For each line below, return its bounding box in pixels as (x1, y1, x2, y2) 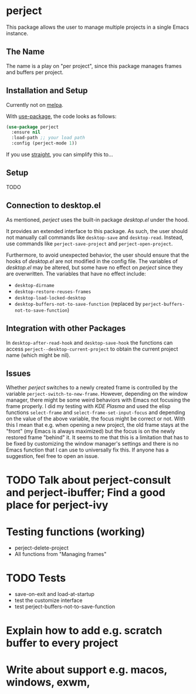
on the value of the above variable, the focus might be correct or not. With (6, 415, 186, 422)
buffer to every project (6, 636, 119, 649)
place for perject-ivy (6, 498, 109, 511)
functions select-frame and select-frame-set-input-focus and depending (6, 409, 185, 416)
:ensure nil (11, 129, 41, 136)
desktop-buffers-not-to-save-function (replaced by (14, 300, 142, 307)
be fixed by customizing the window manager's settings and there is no (6, 440, 179, 447)
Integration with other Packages (6, 324, 126, 333)
